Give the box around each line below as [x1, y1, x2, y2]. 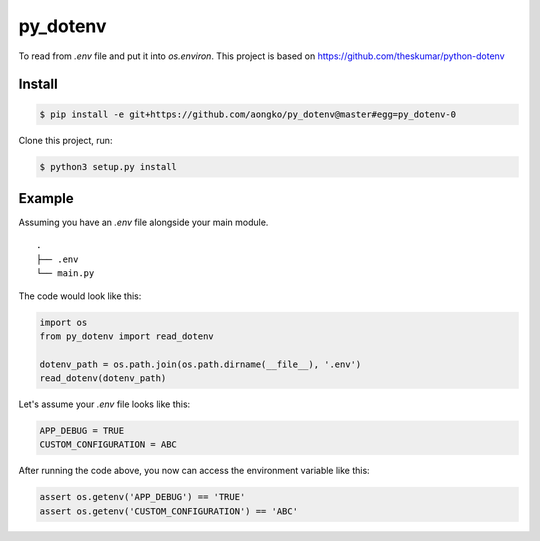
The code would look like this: [18, 290, 142, 302]
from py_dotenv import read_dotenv [39, 330, 214, 342]
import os [39, 316, 88, 328]
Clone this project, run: [18, 134, 113, 146]
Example [18, 190, 74, 207]
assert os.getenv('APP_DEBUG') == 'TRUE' [39, 491, 246, 503]
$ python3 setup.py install [39, 161, 177, 172]
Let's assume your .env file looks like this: [18, 398, 191, 410]
